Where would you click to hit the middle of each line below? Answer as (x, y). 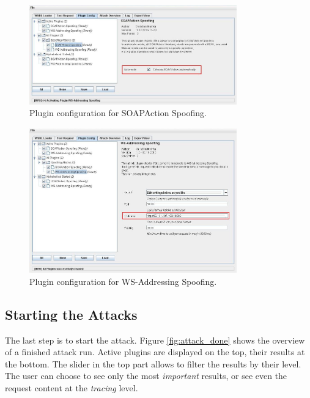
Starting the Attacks (71, 314)
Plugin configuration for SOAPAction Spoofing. (118, 113)
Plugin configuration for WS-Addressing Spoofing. (123, 281)
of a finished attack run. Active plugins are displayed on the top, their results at (155, 352)
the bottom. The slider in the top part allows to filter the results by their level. (153, 363)
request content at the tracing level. (72, 388)
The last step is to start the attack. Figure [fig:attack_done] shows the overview (155, 340)
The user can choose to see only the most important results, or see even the (146, 376)
